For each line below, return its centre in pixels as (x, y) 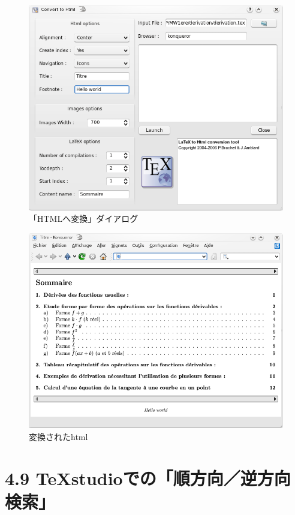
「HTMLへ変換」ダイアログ (84, 219)
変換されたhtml (58, 437)
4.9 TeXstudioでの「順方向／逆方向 (148, 478)
